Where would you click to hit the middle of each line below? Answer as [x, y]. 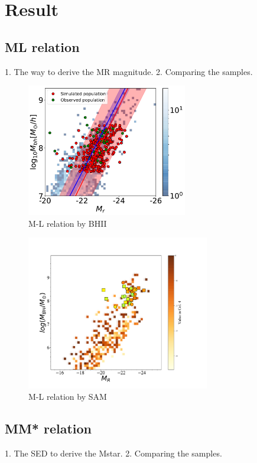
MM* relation [48, 428]
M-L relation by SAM [68, 397]
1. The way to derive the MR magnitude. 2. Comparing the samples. [129, 71]
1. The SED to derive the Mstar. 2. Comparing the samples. [113, 453]
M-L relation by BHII [68, 223]
